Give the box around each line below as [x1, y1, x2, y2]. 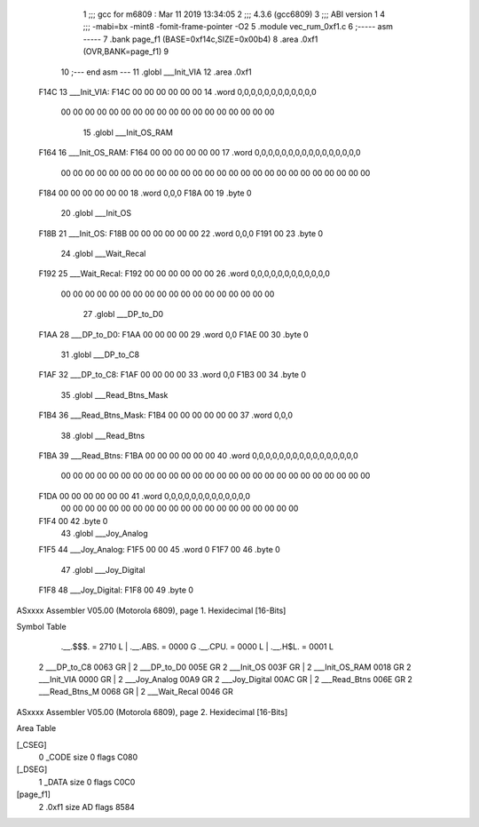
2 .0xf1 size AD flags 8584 [38, 801, 135, 812]
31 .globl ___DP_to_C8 [60, 349, 140, 360]
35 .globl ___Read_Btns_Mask [60, 389, 169, 400]
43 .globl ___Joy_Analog [60, 528, 148, 538]
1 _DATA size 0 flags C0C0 [38, 776, 136, 787]
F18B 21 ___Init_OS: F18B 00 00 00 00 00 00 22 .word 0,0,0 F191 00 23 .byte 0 [38, 227, 324, 239]
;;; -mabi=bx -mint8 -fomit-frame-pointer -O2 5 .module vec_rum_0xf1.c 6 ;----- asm [82, 21, 394, 32]
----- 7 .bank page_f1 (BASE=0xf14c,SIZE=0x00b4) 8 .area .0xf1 [82, 34, 318, 44]
